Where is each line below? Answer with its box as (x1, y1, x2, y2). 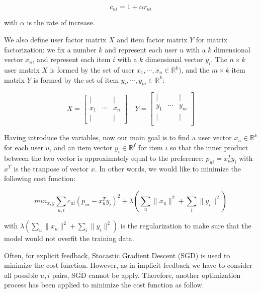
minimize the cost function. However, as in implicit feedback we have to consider (4, 260, 252, 270)
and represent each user (105, 44, 178, 54)
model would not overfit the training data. (4, 233, 134, 244)
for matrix (196, 34, 228, 45)
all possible (4, 269, 38, 280)
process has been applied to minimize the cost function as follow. (4, 279, 204, 290)
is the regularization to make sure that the (120, 220, 251, 231)
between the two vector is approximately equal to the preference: (4, 152, 204, 163)
